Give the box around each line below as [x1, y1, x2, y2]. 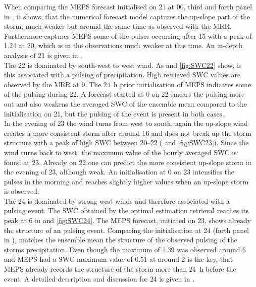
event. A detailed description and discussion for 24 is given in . [4, 273, 195, 284]
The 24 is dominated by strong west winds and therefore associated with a [4, 195, 230, 206]
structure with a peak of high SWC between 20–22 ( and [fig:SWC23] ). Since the [4, 137, 249, 148]
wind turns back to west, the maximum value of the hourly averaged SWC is [4, 147, 237, 157]
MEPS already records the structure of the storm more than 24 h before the [4, 264, 236, 274]
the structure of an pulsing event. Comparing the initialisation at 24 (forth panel [4, 225, 249, 235]
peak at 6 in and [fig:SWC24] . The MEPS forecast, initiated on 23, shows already [4, 215, 251, 226]
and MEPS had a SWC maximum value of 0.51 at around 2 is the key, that [4, 254, 233, 264]
